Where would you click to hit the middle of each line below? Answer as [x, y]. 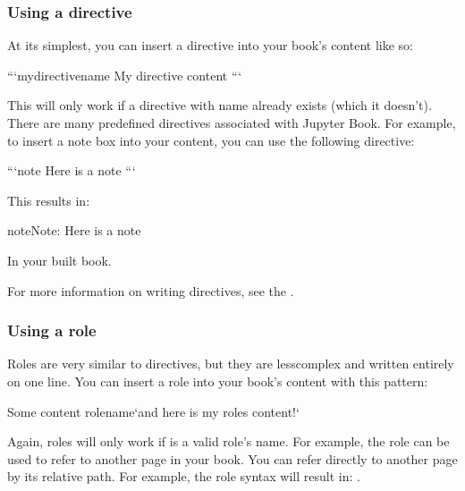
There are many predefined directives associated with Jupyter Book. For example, [232, 123]
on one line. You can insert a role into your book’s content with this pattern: [218, 381]
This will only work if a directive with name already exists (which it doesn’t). [220, 105]
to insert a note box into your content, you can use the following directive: [211, 140]
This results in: [49, 200]
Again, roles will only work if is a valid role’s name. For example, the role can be [228, 441]
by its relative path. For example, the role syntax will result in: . [184, 476]
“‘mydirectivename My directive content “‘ [125, 75]
